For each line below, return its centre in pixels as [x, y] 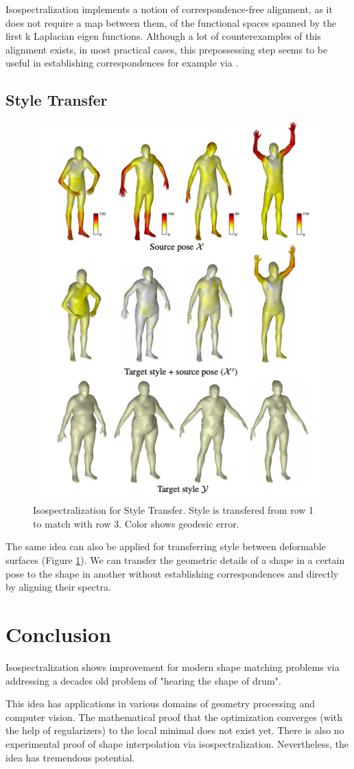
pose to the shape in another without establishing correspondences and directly [172, 573]
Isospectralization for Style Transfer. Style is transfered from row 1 [174, 510]
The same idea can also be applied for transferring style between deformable [166, 546]
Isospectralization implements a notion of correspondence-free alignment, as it [169, 9]
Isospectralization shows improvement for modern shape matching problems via [173, 666]
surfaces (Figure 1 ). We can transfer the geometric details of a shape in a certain [175, 560]
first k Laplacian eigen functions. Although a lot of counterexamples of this [163, 36]
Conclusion [59, 634]
